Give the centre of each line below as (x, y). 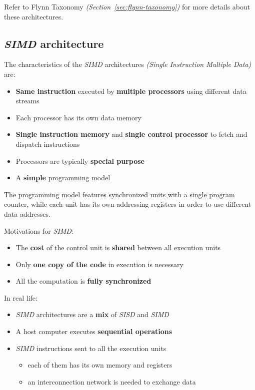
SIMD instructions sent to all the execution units (91, 348)
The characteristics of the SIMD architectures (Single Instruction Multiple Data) (128, 64)
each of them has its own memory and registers (100, 365)
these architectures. (34, 16)
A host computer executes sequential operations (94, 331)
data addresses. (27, 213)
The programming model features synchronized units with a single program (119, 194)
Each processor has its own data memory (78, 117)
